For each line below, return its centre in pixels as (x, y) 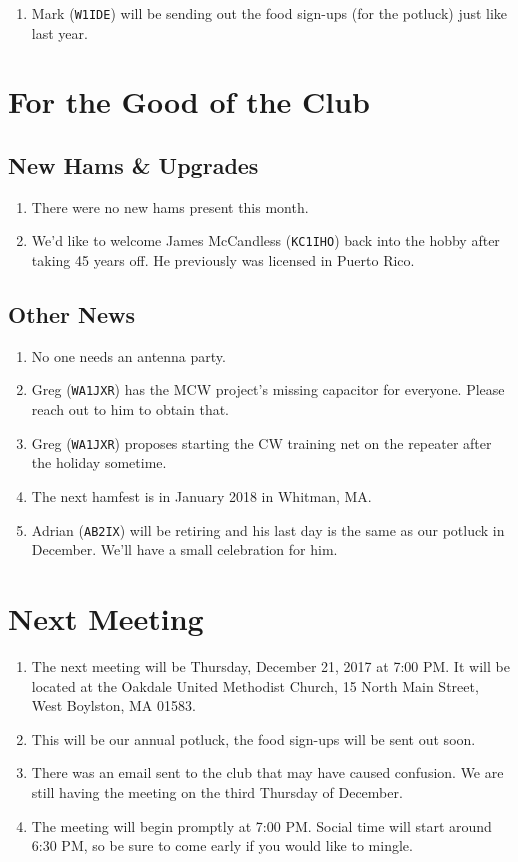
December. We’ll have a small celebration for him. (184, 549)
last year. (59, 32)
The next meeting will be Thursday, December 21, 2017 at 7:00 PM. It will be (270, 665)
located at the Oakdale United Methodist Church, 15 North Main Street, (255, 685)
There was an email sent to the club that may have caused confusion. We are (267, 772)
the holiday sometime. (99, 462)
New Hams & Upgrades (133, 165)
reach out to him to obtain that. (130, 409)
